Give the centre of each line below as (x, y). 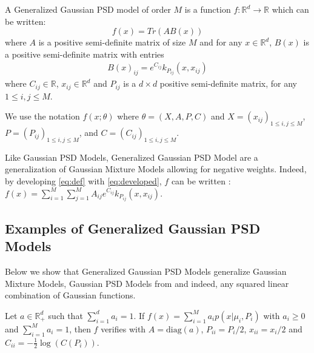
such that (65, 315)
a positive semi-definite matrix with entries (85, 54)
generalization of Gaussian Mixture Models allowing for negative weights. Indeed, (156, 169)
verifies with (123, 328)
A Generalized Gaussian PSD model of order (88, 9)
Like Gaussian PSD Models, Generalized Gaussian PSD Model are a (132, 157)
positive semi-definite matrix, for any (229, 83)
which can (290, 9)
